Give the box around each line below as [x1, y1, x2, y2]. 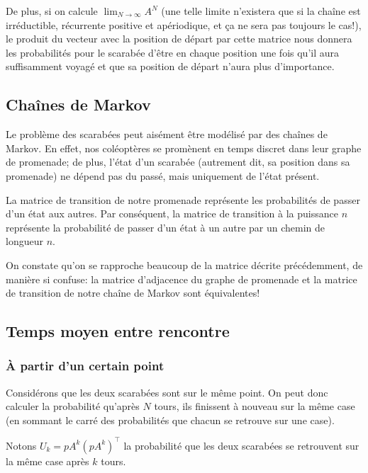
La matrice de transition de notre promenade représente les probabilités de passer [6, 192, 360, 207]
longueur [6, 234, 43, 249]
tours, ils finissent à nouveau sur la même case [154, 399, 355, 414]
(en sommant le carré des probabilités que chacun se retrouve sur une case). [6, 412, 335, 427]
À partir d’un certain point [6, 357, 165, 375]
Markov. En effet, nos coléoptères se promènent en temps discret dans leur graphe [6, 140, 362, 155]
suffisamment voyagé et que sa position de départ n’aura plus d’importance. [6, 59, 335, 74]
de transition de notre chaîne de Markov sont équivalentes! [6, 285, 260, 300]
